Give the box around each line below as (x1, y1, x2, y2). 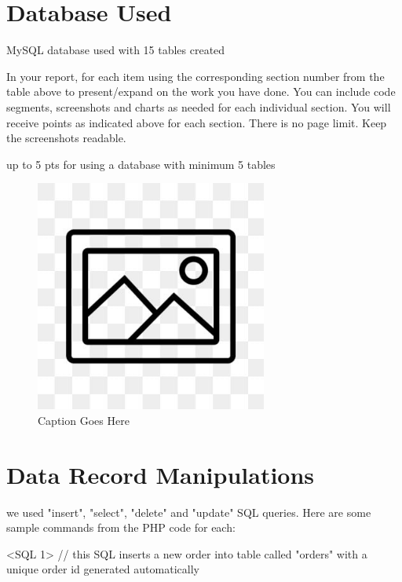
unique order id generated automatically (6, 561, 199, 577)
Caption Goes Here (38, 412, 130, 428)
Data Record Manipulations (6, 458, 315, 490)
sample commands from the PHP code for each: (6, 519, 236, 536)
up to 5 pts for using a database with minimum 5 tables (6, 156, 276, 172)
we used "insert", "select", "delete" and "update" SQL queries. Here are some (6, 503, 371, 520)
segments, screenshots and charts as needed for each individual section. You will (6, 98, 391, 115)
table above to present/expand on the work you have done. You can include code (6, 83, 396, 100)
